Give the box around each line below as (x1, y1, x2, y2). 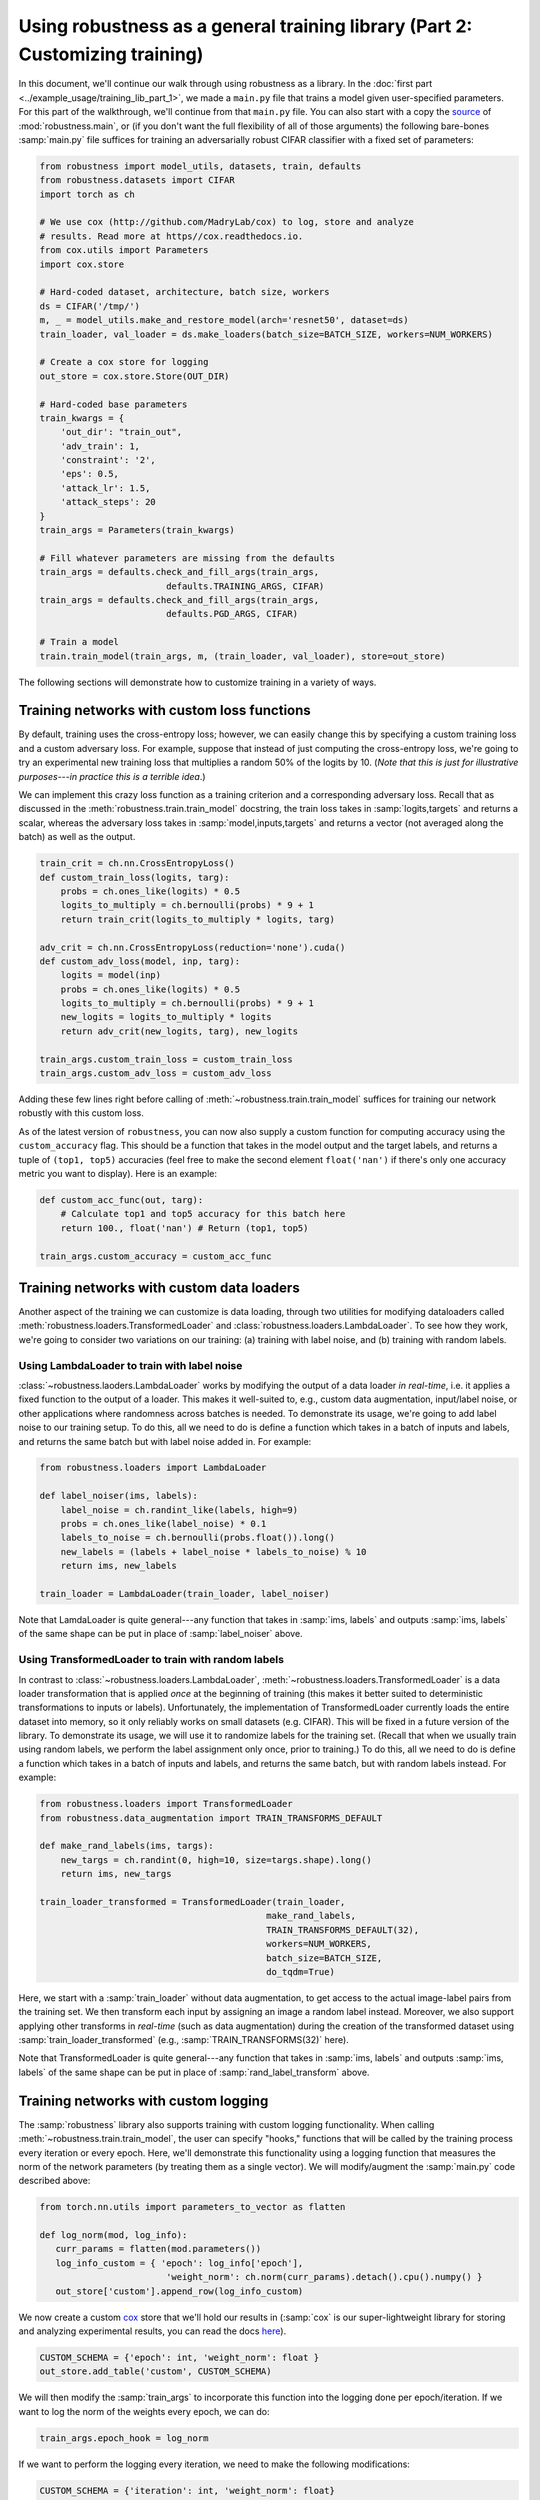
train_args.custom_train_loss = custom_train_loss (39, 1053, 294, 1065)
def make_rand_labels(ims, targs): (39, 1840, 214, 1852)
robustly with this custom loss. (18, 1107, 145, 1119)
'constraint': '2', (60, 455, 157, 466)
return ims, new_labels (60, 1560, 177, 1572)
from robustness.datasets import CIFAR (39, 175, 235, 186)
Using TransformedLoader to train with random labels (18, 1653, 285, 1667)
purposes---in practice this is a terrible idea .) (18, 770, 206, 782)
